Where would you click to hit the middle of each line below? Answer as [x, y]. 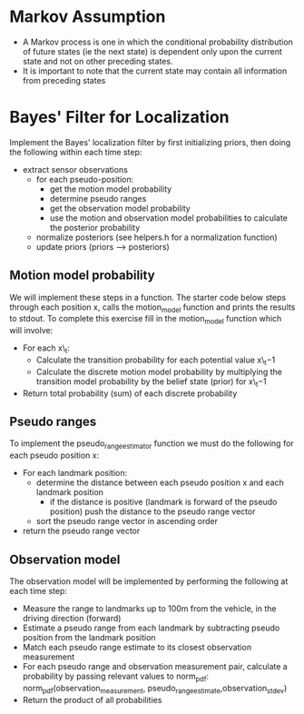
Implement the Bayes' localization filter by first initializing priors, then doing [150, 142]
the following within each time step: [76, 152]
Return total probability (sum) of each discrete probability [130, 393]
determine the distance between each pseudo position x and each [160, 482]
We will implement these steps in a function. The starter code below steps [148, 297]
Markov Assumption [88, 17]
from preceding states [64, 80]
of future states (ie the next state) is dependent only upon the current [152, 51]
